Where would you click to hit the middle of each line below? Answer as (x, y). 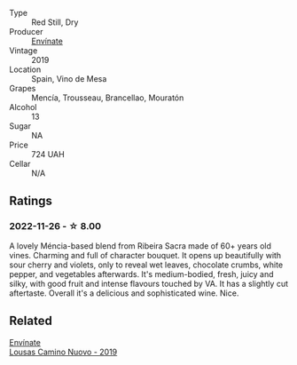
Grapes (23, 88)
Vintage (23, 51)
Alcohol (23, 107)
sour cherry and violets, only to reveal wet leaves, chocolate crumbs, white (146, 265)
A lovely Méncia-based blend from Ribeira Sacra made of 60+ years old (141, 246)
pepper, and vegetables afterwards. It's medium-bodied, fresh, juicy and (141, 274)
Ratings (31, 201)
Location (25, 69)
